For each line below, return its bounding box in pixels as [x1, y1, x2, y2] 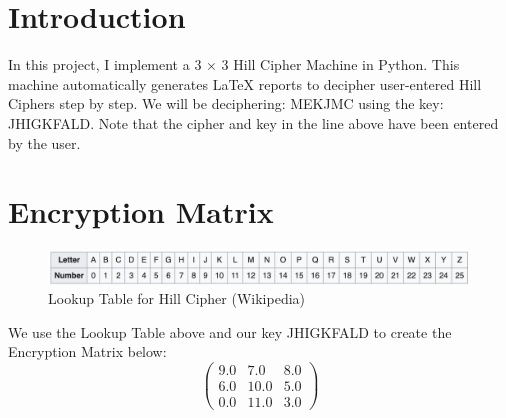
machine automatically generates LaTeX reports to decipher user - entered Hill [8, 73, 482, 94]
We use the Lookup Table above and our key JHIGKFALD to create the [8, 321, 452, 342]
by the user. [8, 132, 81, 153]
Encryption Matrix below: [8, 341, 167, 362]
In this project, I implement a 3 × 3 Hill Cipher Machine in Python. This [8, 54, 460, 75]
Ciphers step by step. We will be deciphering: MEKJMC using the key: [8, 93, 444, 114]
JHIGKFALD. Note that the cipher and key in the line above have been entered [8, 112, 499, 133]
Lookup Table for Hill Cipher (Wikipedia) [48, 288, 305, 309]
